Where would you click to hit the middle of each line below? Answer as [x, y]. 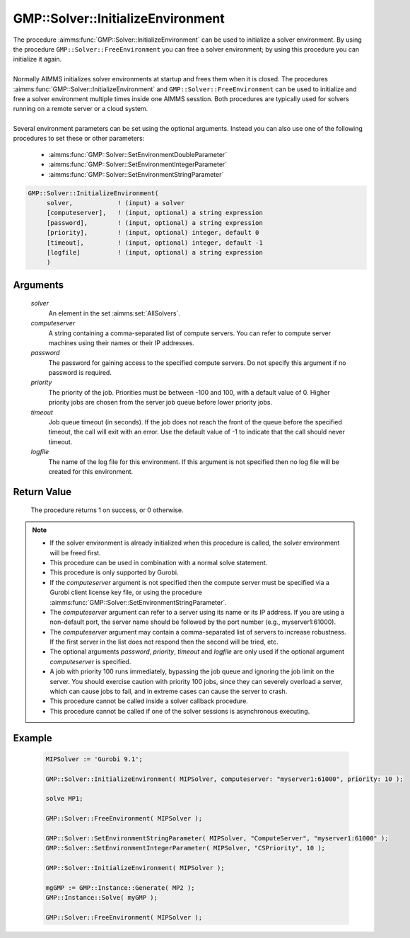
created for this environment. [91, 471]
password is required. [80, 373]
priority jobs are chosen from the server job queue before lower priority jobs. [160, 403]
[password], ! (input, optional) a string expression [154, 222]
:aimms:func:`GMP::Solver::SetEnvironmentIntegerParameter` [138, 164]
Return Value [42, 492]
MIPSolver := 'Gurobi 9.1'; [94, 759]
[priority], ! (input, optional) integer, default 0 [153, 233]
